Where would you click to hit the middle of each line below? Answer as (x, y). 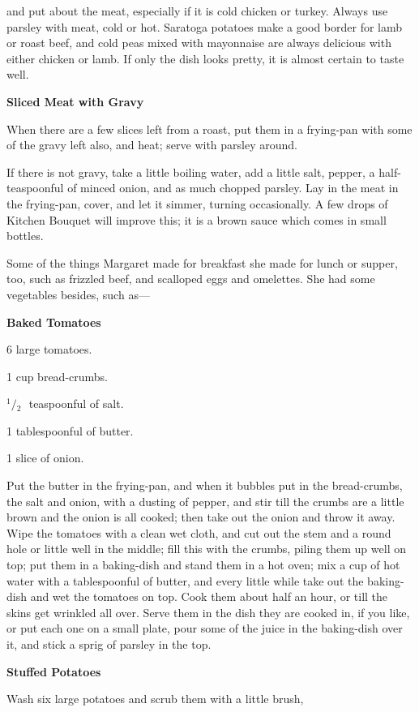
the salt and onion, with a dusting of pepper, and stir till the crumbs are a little (205, 501)
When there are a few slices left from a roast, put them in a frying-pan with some (209, 129)
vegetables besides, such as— (78, 294)
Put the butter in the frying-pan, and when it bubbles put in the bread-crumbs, (205, 485)
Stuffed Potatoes (54, 671)
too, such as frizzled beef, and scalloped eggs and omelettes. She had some (191, 279)
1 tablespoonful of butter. (70, 430)
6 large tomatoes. (49, 349)
